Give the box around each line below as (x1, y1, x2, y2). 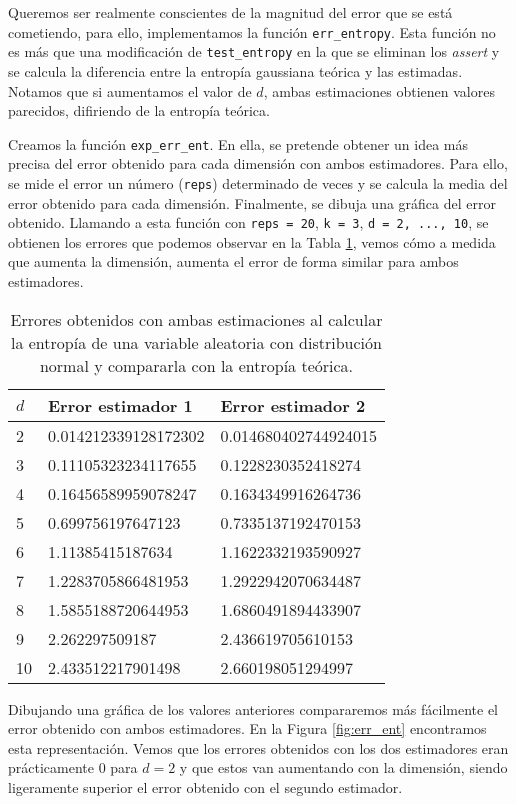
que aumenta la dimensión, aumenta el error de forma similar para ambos (8, 251, 459, 272)
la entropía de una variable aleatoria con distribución (10, 330, 382, 354)
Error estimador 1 (48, 393, 193, 417)
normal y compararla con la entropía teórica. (39, 353, 354, 377)
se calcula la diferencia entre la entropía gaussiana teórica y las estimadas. (8, 60, 463, 81)
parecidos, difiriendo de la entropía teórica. (8, 100, 270, 121)
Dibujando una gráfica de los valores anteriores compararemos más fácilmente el (8, 698, 498, 719)
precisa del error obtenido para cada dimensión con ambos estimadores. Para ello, (8, 153, 508, 174)
